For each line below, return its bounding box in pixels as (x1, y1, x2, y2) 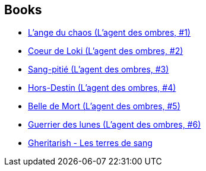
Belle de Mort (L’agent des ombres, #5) (28, 101, 180, 112)
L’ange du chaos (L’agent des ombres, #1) (28, 27, 191, 38)
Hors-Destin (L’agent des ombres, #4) (28, 83, 176, 93)
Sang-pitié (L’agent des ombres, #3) (28, 64, 169, 75)
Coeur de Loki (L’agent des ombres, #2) (28, 46, 183, 56)
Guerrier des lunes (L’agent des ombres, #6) (28, 119, 201, 130)
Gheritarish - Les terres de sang (28, 138, 153, 148)
